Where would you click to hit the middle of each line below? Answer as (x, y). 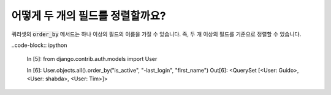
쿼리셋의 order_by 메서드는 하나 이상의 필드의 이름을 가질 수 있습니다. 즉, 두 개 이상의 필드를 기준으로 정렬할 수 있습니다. (156, 34)
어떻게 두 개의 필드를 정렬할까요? (89, 16)
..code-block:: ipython (39, 45)
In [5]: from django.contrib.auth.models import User (92, 59)
